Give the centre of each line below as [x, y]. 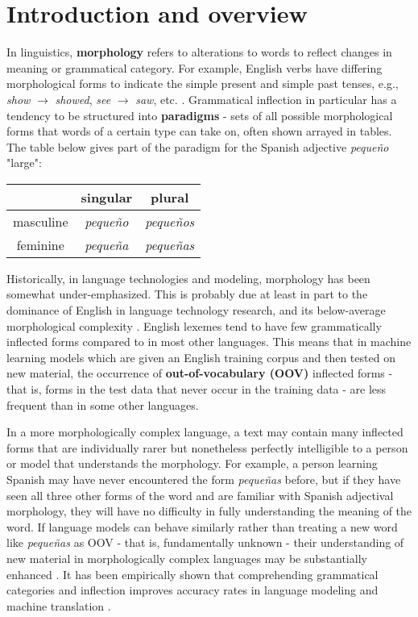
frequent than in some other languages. [103, 404]
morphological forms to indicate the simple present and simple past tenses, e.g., [203, 83]
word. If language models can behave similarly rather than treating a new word [202, 526]
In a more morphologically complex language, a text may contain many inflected [205, 432]
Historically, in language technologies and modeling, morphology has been [188, 278]
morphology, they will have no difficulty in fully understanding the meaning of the [209, 511]
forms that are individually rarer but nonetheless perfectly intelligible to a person [207, 447]
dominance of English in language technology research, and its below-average [196, 310]
